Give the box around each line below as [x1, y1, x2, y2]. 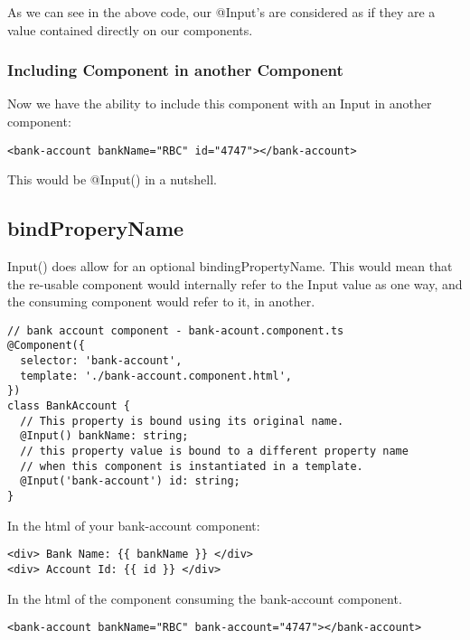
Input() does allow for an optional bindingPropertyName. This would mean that [7, 257, 453, 276]
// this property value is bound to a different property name [20, 445, 409, 458]
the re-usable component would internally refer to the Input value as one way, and [7, 274, 463, 293]
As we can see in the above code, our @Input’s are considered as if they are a [7, 3, 436, 21]
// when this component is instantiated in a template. [20, 459, 363, 473]
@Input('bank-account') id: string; [20, 475, 240, 488]
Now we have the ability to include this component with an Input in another [7, 94, 432, 113]
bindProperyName [7, 214, 184, 242]
